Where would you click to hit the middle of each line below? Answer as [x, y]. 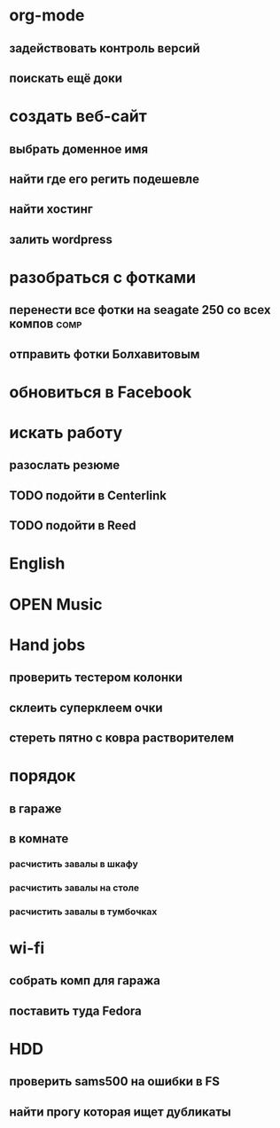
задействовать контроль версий [105, 48]
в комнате [39, 838]
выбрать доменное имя [79, 149]
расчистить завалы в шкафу [74, 864]
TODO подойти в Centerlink [88, 495]
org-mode [47, 16]
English [37, 564]
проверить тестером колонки [96, 678]
